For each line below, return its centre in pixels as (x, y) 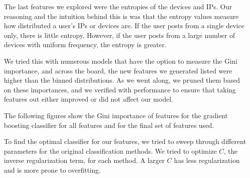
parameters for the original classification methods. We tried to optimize (110, 151)
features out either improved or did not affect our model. (89, 99)
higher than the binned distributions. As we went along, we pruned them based (122, 80)
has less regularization (207, 160)
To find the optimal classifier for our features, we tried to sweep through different (125, 141)
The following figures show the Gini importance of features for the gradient (116, 115)
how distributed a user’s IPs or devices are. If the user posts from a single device (124, 26)
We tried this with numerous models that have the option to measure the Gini (121, 61)
